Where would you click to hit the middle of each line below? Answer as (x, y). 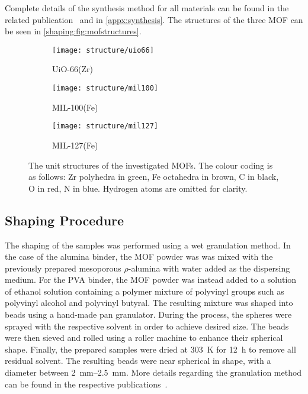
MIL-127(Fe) (75, 145)
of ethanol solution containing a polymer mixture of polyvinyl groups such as (145, 291)
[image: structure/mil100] (105, 88)
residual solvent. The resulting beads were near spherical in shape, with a (138, 361)
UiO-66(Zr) (73, 69)
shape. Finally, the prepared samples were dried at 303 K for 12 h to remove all (150, 349)
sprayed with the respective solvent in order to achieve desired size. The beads (147, 326)
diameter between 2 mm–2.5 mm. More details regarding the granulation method (153, 372)
